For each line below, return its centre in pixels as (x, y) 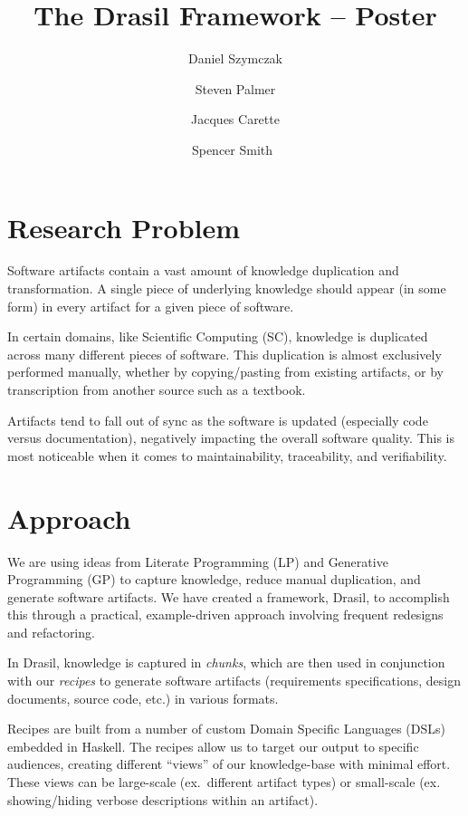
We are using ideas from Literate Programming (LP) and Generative (198, 561)
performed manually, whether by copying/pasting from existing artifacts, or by (225, 372)
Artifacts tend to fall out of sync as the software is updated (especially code (218, 420)
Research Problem (124, 227)
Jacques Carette (235, 119)
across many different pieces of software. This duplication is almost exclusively (224, 354)
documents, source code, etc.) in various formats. (143, 698)
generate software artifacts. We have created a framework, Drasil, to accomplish (229, 596)
